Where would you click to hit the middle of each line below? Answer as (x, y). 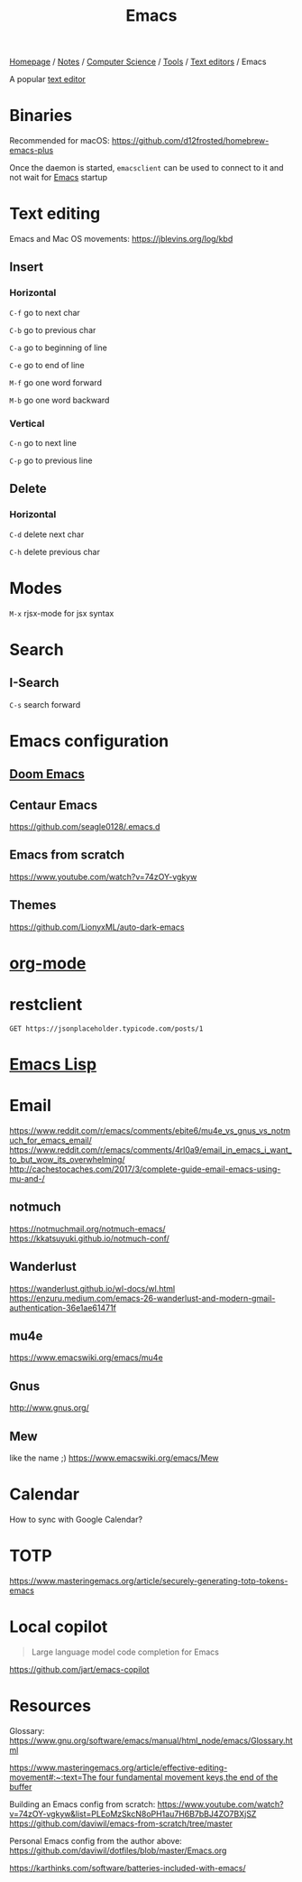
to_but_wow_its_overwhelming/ (67, 1159)
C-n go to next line (43, 443)
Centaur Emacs (53, 805)
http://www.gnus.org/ (50, 1408)
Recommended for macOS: (59, 141)
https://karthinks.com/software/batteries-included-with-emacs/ (128, 1868)
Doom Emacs (47, 774)
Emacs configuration (89, 741)
